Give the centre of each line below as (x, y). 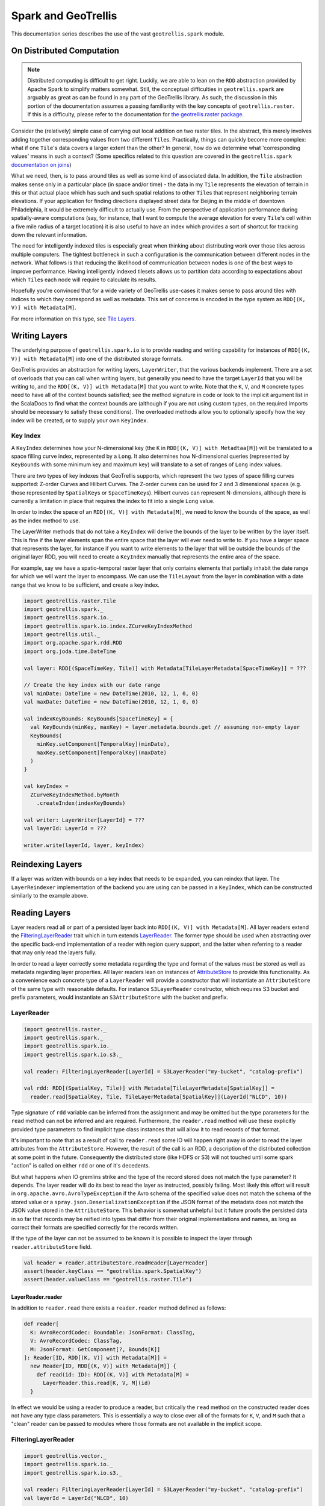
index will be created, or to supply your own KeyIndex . (80, 420)
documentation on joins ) (41, 164)
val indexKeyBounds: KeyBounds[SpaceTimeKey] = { (98, 719)
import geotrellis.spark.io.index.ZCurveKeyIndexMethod (108, 626)
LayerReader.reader (37, 1297)
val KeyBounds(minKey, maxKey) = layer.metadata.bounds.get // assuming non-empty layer (165, 727)
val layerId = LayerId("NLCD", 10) (76, 1498)
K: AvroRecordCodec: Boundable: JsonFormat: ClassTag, (113, 1332)
